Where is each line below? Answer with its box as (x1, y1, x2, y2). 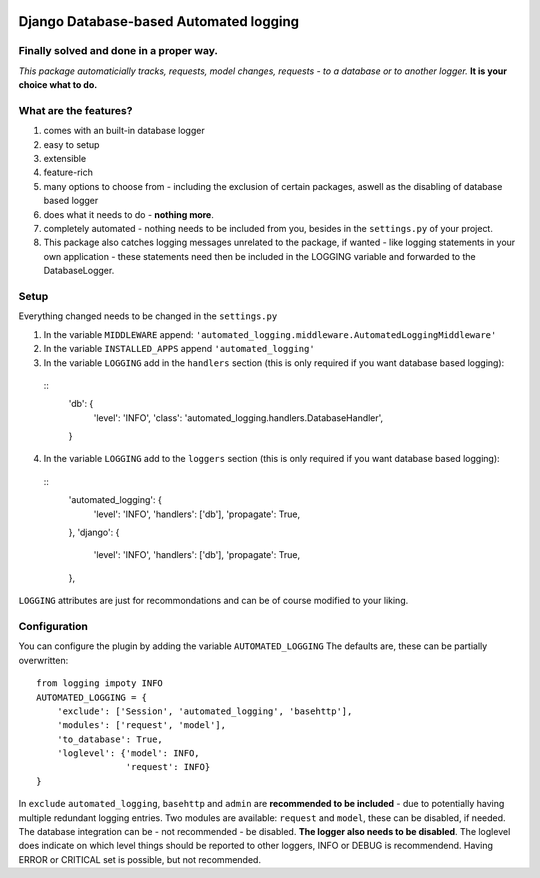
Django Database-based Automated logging (18, 13, 300, 30)
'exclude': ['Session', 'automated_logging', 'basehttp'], (56, 705, 353, 717)
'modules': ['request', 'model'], (56, 720, 227, 731)
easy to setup (43, 138, 100, 150)
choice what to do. (18, 79, 98, 91)
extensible (43, 153, 87, 165)
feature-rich (43, 166, 94, 179)
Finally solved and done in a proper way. (18, 44, 219, 58)
